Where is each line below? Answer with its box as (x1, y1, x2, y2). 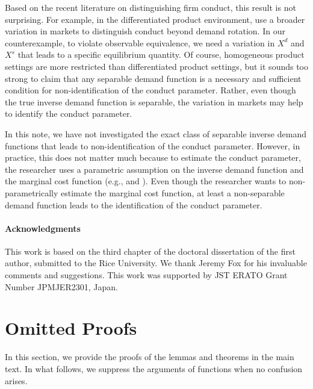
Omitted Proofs (5, 316, 137, 340)
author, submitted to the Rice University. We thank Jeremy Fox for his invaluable (5, 257, 307, 269)
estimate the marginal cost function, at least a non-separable (61, 186, 285, 199)
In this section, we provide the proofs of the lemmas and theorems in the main (5, 350, 294, 363)
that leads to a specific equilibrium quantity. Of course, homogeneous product (17, 48, 305, 61)
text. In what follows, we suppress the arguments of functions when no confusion (5, 362, 303, 375)
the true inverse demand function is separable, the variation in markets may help (5, 95, 303, 108)
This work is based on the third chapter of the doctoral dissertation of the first (5, 244, 296, 257)
